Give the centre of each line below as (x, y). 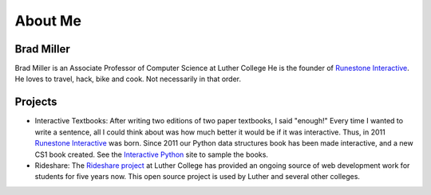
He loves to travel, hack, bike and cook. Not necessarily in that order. (128, 79)
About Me (48, 21)
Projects (36, 102)
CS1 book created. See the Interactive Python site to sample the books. (152, 154)
